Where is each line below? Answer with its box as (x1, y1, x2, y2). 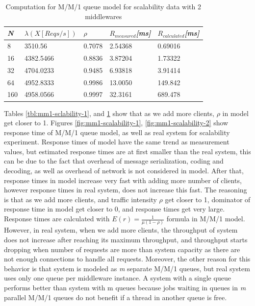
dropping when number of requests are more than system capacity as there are (4, 244, 240, 254)
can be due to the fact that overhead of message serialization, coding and (4, 156, 224, 166)
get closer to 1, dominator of (165, 194, 251, 204)
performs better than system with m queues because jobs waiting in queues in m (4, 282, 246, 292)
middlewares (85, 11, 122, 21)
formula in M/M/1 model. (166, 213, 245, 224)
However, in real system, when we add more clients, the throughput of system (4, 225, 238, 235)
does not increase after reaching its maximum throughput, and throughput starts (4, 234, 248, 244)
